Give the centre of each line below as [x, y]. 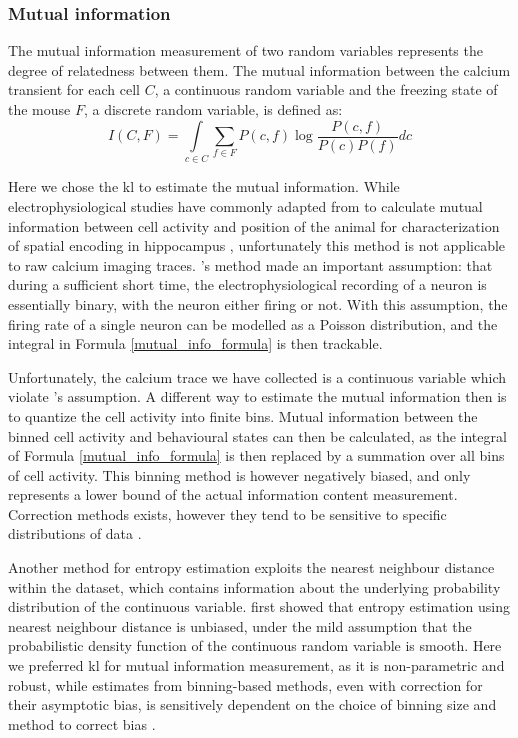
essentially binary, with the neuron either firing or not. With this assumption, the [258, 303]
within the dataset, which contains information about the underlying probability [254, 586]
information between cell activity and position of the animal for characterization [254, 225]
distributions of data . [75, 533]
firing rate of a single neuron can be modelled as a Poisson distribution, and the [253, 323]
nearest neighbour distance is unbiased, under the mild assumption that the [240, 625]
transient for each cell [74, 89]
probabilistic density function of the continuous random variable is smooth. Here [255, 645]
